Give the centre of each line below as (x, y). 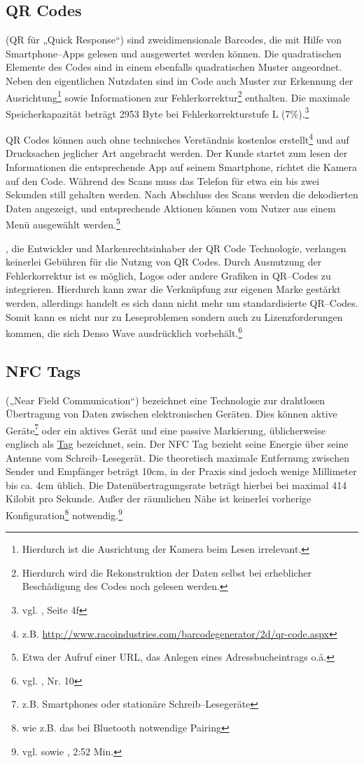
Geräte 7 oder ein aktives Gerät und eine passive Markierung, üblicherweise (166, 429)
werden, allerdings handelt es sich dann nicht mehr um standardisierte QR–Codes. (182, 302)
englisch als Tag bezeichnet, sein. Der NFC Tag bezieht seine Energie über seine (177, 444)
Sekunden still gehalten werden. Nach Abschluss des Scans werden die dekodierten (182, 194)
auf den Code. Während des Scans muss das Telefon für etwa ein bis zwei (163, 180)
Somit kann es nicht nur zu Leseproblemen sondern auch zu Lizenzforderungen (174, 316)
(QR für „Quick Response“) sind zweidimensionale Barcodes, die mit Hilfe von (174, 40)
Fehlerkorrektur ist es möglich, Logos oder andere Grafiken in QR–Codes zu (168, 275)
